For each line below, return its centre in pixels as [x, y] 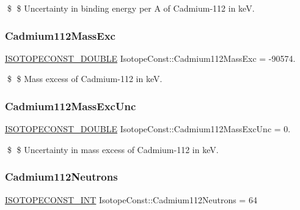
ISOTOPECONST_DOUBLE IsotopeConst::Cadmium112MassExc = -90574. [150, 58]
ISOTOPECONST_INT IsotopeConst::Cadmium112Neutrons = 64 [131, 199]
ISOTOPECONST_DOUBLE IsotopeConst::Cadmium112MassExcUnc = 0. [148, 129]
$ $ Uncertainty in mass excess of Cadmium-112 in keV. [113, 149]
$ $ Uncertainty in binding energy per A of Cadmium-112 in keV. [131, 8]
